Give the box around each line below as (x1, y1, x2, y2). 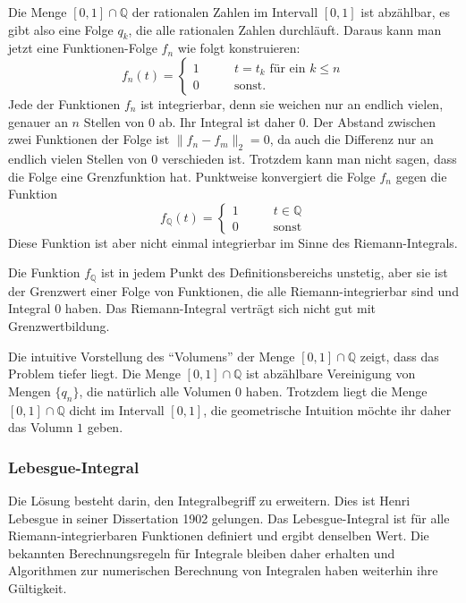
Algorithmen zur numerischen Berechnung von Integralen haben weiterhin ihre (8, 561, 438, 580)
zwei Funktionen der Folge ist (8, 130, 170, 149)
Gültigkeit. (8, 578, 67, 597)
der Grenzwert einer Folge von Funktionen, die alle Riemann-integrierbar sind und (8, 281, 459, 300)
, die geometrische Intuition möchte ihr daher (203, 400, 452, 419)
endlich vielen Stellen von (8, 149, 148, 167)
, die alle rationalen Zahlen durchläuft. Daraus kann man (128, 20, 442, 38)
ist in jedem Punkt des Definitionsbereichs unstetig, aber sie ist (101, 263, 448, 282)
